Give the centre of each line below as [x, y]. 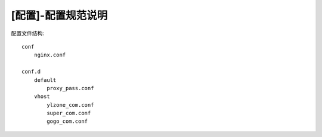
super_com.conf [69, 113]
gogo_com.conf [67, 121]
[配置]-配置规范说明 [59, 15]
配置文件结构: [28, 33]
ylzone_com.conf [70, 105]
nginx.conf [50, 55]
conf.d [31, 72]
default [45, 80]
